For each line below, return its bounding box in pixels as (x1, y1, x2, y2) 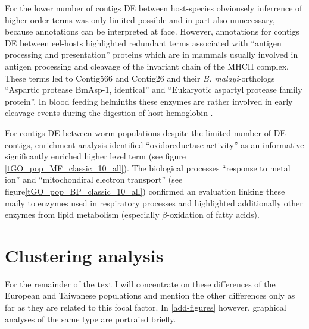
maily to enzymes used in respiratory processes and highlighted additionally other (5, 196, 303, 209)
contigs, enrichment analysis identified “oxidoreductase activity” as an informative (5, 138, 304, 151)
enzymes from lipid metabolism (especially (5, 208, 160, 221)
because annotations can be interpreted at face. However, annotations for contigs (5, 25, 299, 37)
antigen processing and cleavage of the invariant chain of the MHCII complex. (5, 59, 289, 72)
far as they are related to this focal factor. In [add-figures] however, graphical (5, 301, 286, 313)
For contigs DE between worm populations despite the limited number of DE (5, 126, 286, 139)
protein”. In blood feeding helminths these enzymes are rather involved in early (5, 95, 293, 107)
